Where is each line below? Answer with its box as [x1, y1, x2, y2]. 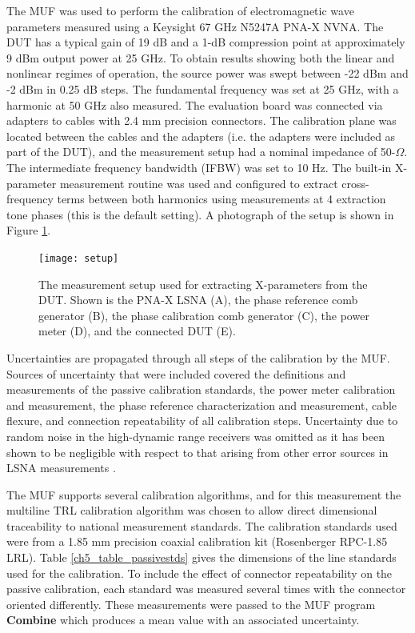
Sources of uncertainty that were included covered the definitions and [6, 365, 346, 382]
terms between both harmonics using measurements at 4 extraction [57, 190, 386, 207]
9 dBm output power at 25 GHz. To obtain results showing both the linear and [6, 49, 395, 66]
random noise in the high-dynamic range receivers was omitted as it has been [6, 427, 385, 444]
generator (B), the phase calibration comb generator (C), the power [38, 306, 369, 323]
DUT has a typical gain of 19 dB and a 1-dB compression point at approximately [6, 34, 405, 50]
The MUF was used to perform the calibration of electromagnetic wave [6, 2, 354, 18]
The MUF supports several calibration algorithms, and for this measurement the [6, 486, 401, 503]
